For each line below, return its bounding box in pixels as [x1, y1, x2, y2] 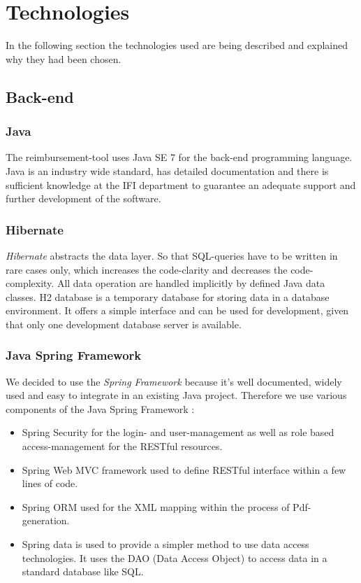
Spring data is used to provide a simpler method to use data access [22, 537, 309, 552]
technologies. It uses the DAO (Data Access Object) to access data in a [22, 550, 327, 565]
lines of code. [22, 476, 78, 491]
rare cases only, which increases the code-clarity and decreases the [6, 262, 288, 276]
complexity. [6, 276, 54, 290]
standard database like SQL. [22, 564, 144, 579]
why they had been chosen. [6, 51, 121, 66]
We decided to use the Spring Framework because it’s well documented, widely [6, 374, 342, 388]
